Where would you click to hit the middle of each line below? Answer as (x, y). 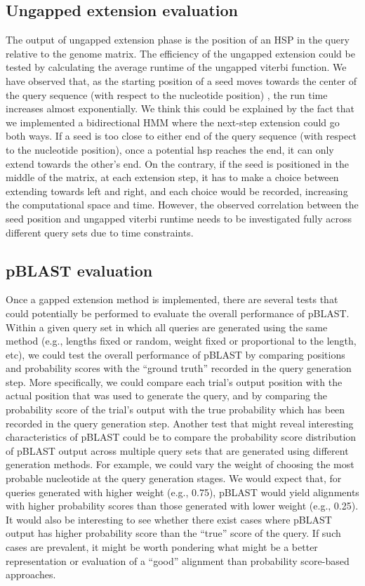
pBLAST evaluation (79, 270)
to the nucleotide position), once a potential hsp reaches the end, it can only (170, 149)
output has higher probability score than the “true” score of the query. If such (173, 533)
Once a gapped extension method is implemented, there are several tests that (172, 299)
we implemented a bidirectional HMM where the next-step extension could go (173, 122)
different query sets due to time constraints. (100, 232)
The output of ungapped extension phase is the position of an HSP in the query (178, 40)
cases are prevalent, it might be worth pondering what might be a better (162, 547)
